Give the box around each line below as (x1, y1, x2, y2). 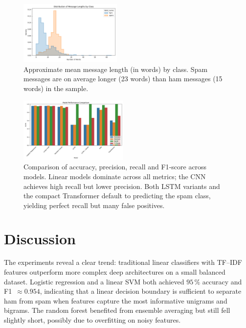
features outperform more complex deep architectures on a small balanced (4, 267, 225, 277)
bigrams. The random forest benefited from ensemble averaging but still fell (4, 305, 230, 315)
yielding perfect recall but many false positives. (23, 200, 165, 210)
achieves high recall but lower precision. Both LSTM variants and (23, 181, 220, 191)
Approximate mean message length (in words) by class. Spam (23, 64, 208, 74)
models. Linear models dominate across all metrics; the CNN (23, 171, 206, 181)
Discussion (4, 229, 76, 249)
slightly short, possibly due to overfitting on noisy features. (4, 314, 181, 325)
